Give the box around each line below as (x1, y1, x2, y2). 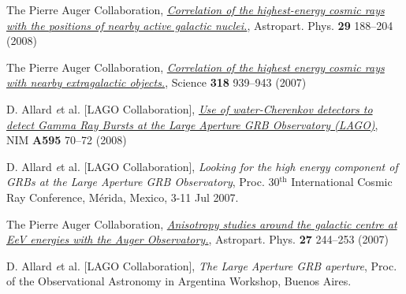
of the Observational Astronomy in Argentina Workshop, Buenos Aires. (6, 273, 352, 289)
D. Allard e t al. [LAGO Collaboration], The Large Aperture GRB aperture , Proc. (6, 257, 397, 274)
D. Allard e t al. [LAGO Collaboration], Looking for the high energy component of (6, 158, 398, 174)
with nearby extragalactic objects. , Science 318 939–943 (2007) (6, 74, 307, 91)
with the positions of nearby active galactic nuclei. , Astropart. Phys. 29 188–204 (6, 17, 393, 33)
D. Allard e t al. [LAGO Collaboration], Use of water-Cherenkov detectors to (6, 100, 373, 117)
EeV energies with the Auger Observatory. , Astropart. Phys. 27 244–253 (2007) (6, 231, 389, 247)
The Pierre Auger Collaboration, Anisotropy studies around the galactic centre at (6, 215, 397, 232)
